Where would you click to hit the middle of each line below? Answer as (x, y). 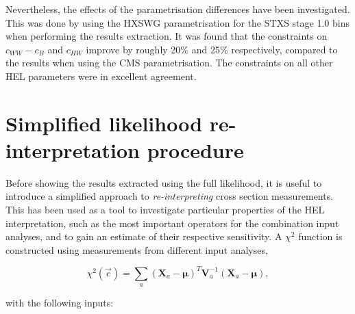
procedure (195, 149)
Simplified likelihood (104, 123)
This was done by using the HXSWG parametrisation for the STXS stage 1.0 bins (177, 22)
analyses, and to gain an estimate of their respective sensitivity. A (144, 236)
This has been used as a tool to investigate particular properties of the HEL (165, 210)
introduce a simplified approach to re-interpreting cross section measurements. (170, 196)
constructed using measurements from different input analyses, (137, 249)
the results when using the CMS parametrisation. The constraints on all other (169, 63)
